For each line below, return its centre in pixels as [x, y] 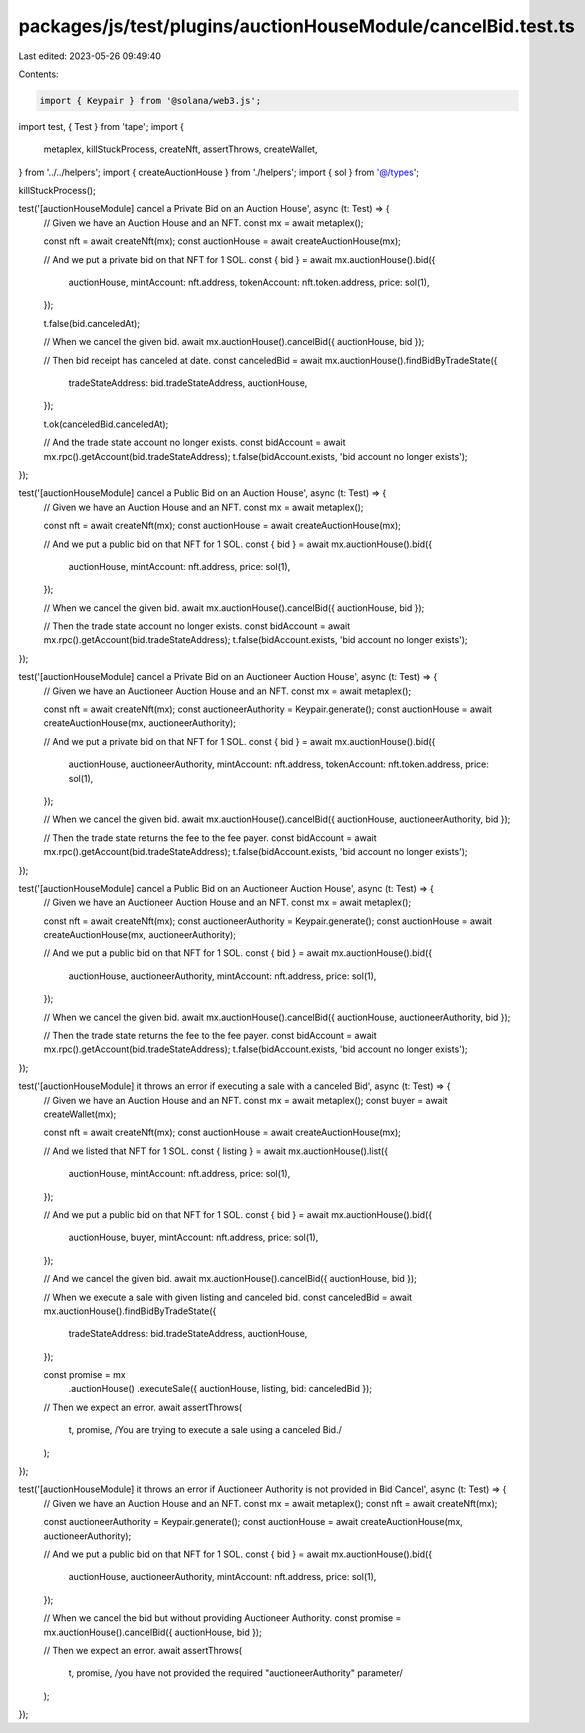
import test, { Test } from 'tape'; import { [101, 126]
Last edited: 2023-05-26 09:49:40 [90, 56]
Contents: [38, 74]
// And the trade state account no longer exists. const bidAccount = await [194, 442]
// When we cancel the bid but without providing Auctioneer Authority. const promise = [222, 1618]
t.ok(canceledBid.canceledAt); [106, 424]
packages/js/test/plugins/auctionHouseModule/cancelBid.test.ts [296, 26]
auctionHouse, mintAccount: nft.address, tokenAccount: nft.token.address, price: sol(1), [249, 282]
